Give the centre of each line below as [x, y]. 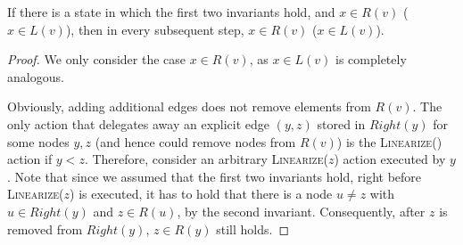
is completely [371, 59]
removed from [45, 229]
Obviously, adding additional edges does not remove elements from [189, 106]
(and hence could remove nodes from [195, 141]
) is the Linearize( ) [389, 141]
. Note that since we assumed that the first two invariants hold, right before [215, 176]
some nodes [38, 141]
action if [30, 159]
